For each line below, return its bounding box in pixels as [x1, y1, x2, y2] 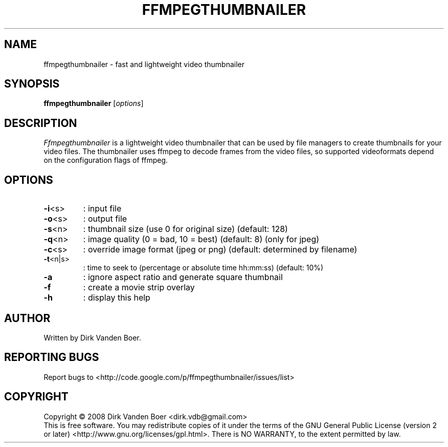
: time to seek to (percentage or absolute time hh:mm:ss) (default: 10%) [83, 263, 324, 272]
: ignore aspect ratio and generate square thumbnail [83, 272, 283, 283]
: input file [83, 203, 122, 214]
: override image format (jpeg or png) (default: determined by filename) [83, 244, 357, 255]
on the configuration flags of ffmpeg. [43, 156, 168, 165]
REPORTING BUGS [4, 351, 99, 364]
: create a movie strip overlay [83, 282, 195, 293]
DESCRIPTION [4, 116, 77, 130]
